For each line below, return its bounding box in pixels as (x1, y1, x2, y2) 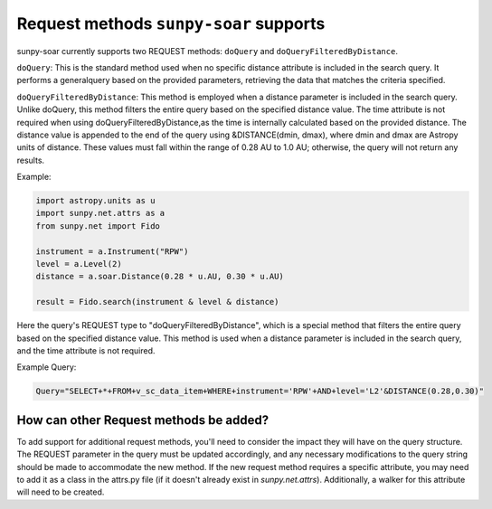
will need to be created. (16, 486, 105, 497)
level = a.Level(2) (35, 259, 122, 269)
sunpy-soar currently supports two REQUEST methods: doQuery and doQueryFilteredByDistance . (16, 45, 398, 56)
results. (16, 155, 45, 165)
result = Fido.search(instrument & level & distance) (35, 297, 279, 307)
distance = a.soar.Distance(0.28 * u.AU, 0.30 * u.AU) (35, 271, 284, 282)
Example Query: (16, 362, 77, 372)
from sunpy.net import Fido (35, 221, 160, 231)
